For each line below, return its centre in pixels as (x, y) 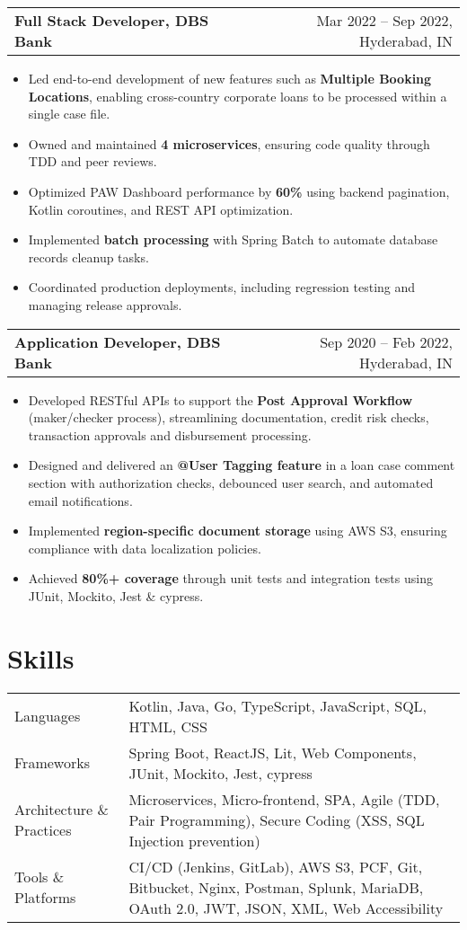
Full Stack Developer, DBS (112, 20)
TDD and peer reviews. (93, 161)
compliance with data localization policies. (145, 548)
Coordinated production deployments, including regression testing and (222, 287)
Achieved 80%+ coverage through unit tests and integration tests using (230, 578)
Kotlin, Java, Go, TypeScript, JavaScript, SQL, (278, 705)
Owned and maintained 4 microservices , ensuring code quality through (229, 143)
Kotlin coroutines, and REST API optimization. (161, 209)
